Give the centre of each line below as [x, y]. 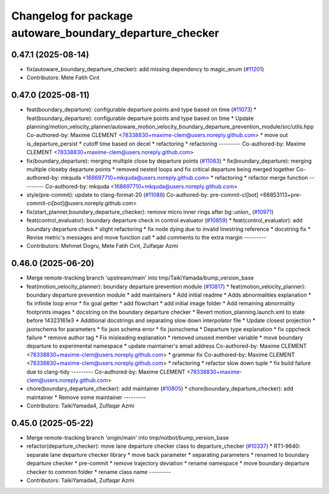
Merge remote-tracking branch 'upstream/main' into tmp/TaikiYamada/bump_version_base [140, 278]
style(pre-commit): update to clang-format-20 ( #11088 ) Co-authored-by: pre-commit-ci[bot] [143, 195]
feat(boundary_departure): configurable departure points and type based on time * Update [140, 118]
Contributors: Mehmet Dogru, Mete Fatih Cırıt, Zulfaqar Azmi [102, 246]
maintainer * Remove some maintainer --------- [86, 397]
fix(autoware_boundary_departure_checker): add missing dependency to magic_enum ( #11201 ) [145, 69]
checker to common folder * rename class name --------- [99, 471]
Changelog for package [72, 16]
